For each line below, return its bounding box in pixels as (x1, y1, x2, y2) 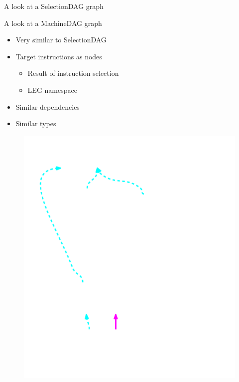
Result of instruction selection (27, 68, 119, 78)
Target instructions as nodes (15, 51, 102, 61)
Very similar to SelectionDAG (15, 34, 107, 45)
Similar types (15, 118, 56, 129)
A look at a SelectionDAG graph (4, 1, 104, 11)
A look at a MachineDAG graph (4, 17, 102, 28)
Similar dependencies (15, 101, 80, 112)
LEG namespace (27, 84, 77, 95)
